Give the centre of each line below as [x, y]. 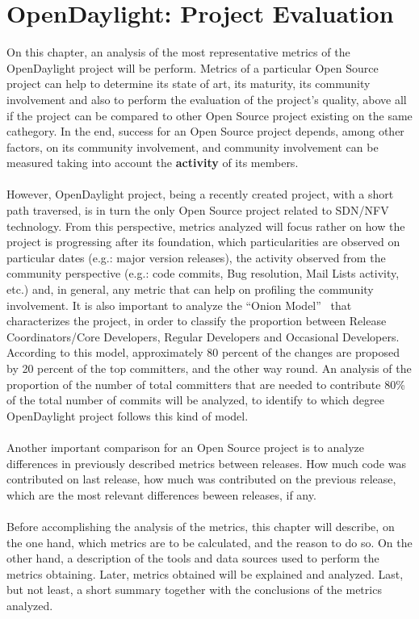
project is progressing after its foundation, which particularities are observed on [203, 242]
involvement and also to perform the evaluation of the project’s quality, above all [207, 99]
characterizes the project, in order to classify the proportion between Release [197, 321]
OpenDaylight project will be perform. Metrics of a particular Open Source [193, 67]
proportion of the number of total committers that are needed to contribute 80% [206, 384]
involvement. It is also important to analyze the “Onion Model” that [179, 305]
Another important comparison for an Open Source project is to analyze [185, 447]
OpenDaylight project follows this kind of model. [128, 415]
